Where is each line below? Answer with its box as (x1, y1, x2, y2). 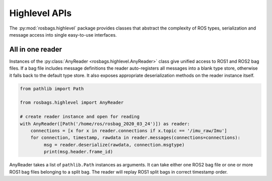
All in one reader (9, 45, 62, 54)
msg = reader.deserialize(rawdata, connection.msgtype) (43, 142, 185, 147)
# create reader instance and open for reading (20, 114, 140, 120)
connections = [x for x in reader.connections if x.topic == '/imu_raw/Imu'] (30, 128, 228, 133)
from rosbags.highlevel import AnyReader (20, 100, 124, 105)
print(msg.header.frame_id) (43, 149, 113, 155)
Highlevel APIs (9, 8, 72, 19)
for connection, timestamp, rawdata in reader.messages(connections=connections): (30, 135, 241, 140)
